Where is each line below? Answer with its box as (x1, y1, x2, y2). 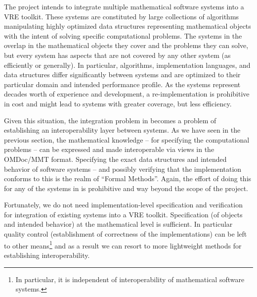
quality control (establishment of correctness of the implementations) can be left (4, 229, 247, 239)
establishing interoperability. (4, 249, 90, 260)
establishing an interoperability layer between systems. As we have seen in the (4, 125, 241, 135)
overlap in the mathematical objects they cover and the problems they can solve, (4, 40, 249, 50)
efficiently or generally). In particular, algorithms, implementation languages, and (4, 59, 251, 70)
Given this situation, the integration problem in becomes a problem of (4, 115, 216, 125)
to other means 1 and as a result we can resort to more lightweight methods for (4, 239, 242, 250)
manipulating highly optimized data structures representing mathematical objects (4, 21, 251, 31)
